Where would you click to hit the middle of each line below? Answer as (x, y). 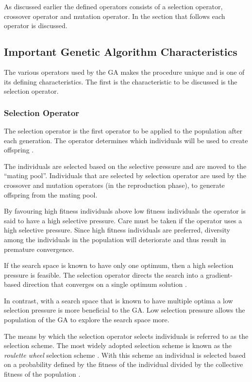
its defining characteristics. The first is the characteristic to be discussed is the (121, 81)
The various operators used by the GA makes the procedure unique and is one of (124, 72)
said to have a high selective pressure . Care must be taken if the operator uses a (123, 220)
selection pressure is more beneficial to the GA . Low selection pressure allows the (125, 310)
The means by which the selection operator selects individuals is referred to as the (126, 336)
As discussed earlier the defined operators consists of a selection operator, (113, 6)
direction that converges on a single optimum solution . (105, 284)
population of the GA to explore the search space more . (87, 320)
